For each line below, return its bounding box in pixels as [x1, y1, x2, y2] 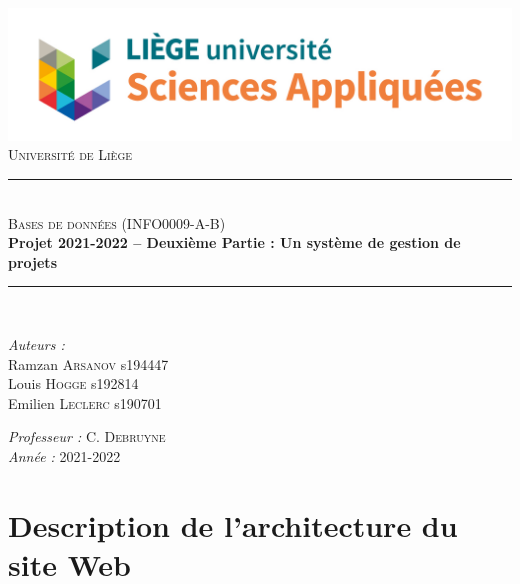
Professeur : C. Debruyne [8, 426, 166, 447]
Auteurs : [8, 334, 65, 355]
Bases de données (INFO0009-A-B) [8, 212, 226, 233]
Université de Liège [8, 144, 133, 165]
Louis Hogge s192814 [8, 373, 139, 394]
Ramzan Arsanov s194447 [8, 353, 169, 374]
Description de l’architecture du [8, 504, 458, 545]
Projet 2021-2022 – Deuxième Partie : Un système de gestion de [8, 232, 461, 253]
